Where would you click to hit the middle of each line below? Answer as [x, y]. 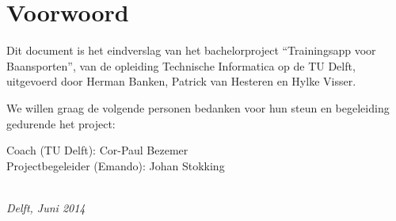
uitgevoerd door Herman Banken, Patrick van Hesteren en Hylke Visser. [181, 81]
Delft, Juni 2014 [46, 207]
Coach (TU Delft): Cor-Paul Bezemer [97, 150]
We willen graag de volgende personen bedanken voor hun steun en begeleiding [198, 107]
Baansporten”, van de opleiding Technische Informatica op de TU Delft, [181, 65]
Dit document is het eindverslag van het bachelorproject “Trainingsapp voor [191, 50]
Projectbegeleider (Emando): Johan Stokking [116, 165]
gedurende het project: [61, 123]
